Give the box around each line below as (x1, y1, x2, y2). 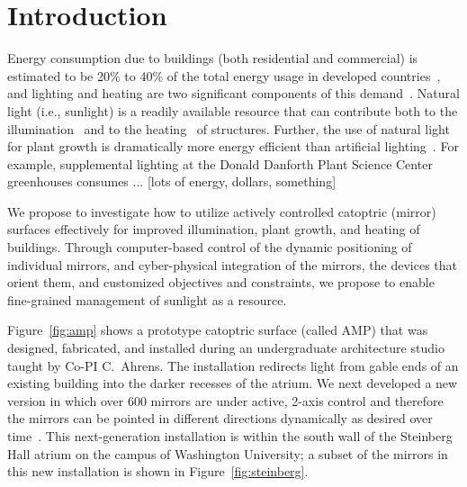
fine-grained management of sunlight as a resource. (7, 290, 287, 309)
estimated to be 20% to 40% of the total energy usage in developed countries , (7, 66, 441, 85)
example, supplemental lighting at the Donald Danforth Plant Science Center (7, 154, 433, 173)
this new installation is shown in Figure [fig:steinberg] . (7, 462, 309, 481)
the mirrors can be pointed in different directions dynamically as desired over (7, 409, 433, 428)
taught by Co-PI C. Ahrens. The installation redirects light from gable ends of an (7, 356, 459, 374)
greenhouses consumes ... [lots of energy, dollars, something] (7, 172, 337, 191)
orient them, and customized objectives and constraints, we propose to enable (7, 273, 435, 292)
